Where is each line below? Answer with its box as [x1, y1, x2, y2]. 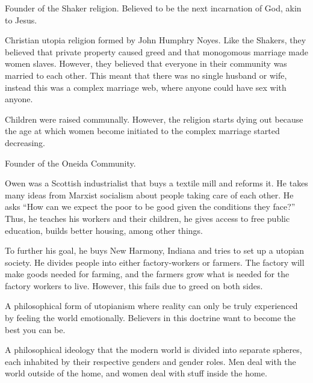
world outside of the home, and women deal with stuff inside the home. [5, 367, 267, 379]
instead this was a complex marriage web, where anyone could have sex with [5, 81, 287, 93]
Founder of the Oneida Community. [5, 156, 136, 169]
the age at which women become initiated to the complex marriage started [5, 124, 280, 137]
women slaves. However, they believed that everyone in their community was [5, 57, 287, 70]
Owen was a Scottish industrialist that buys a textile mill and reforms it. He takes [5, 177, 308, 189]
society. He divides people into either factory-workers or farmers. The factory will [5, 256, 305, 268]
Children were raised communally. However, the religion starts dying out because [5, 112, 303, 125]
